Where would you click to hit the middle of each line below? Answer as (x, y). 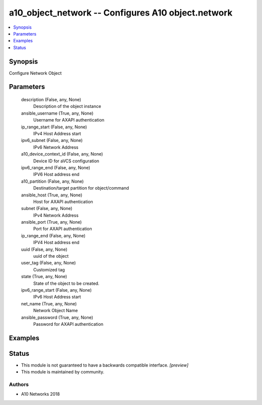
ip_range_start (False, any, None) (54, 127)
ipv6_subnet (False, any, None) (52, 141)
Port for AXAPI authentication (63, 229)
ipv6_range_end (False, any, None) (56, 167)
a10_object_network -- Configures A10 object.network (121, 13)
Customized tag (49, 269)
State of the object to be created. (66, 283)
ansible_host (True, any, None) (52, 195)
